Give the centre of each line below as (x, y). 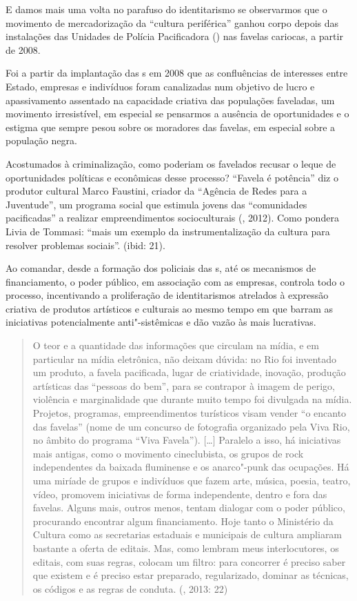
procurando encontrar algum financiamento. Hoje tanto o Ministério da (183, 521)
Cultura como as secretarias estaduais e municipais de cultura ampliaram (187, 534)
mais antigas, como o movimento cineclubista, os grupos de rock (168, 453)
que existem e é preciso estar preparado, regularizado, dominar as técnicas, (191, 575)
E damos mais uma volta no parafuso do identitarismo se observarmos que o (166, 9)
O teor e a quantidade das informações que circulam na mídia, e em (176, 345)
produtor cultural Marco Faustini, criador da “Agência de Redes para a (156, 191)
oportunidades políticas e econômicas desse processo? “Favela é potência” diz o (172, 177)
